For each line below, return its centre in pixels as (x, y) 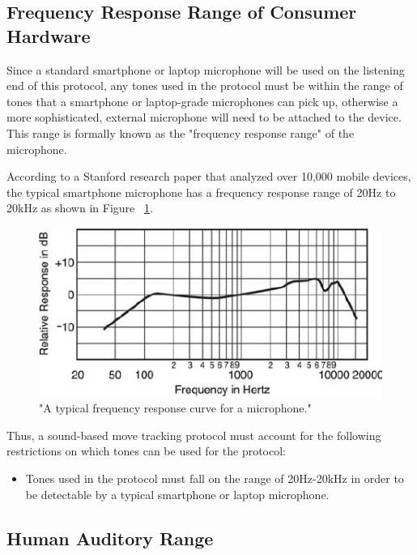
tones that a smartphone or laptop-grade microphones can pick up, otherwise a (202, 101)
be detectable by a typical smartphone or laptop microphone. (177, 494)
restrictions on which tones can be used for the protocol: (147, 451)
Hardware (49, 35)
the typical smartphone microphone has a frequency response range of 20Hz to (201, 192)
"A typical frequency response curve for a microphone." (175, 408)
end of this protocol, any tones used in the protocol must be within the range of (205, 85)
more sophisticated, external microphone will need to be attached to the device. (204, 117)
